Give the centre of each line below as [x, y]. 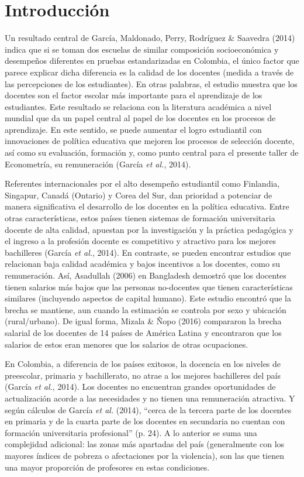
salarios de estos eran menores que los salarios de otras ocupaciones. [127, 344]
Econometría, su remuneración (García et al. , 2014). [98, 164]
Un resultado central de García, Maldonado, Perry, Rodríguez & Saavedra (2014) [150, 38]
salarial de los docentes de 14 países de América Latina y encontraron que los [143, 332]
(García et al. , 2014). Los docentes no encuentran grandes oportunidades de [140, 387]
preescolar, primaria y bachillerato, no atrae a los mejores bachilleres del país [143, 375]
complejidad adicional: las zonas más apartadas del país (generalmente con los [145, 444]
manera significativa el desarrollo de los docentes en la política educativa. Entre [147, 206]
